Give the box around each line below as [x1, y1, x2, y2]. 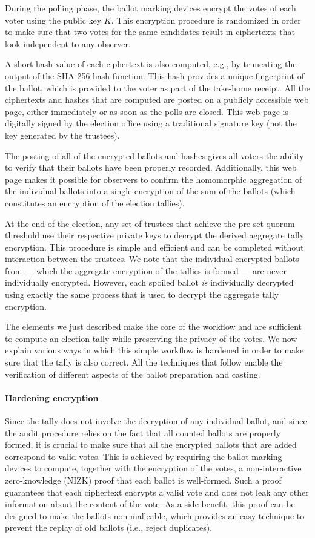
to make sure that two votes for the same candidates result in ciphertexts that [5, 25, 295, 38]
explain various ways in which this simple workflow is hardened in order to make [5, 344, 304, 356]
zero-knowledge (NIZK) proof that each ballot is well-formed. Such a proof [5, 473, 282, 486]
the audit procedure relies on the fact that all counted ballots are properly [5, 426, 281, 439]
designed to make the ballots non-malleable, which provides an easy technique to [5, 509, 305, 522]
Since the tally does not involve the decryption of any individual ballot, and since [5, 415, 307, 427]
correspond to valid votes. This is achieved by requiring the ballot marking [5, 450, 282, 462]
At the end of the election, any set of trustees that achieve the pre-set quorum [5, 217, 295, 229]
